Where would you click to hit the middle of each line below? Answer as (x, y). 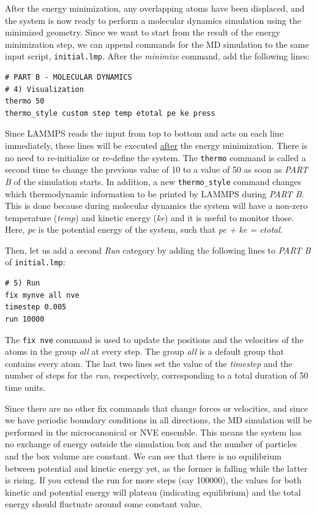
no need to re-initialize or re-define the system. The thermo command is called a (155, 157)
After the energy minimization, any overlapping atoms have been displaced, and (155, 8)
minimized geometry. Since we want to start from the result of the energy (143, 32)
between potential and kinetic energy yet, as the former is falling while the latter (156, 468)
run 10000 (25, 319)
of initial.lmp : (35, 262)
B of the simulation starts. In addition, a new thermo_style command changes (153, 181)
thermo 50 (25, 101)
